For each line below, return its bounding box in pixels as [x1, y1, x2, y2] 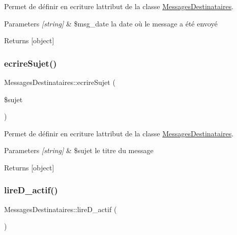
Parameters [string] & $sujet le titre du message [4, 145, 154, 156]
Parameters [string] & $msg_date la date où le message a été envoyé [4, 18, 218, 28]
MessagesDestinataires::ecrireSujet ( [4, 77, 115, 87]
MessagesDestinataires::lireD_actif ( [4, 203, 117, 214]
